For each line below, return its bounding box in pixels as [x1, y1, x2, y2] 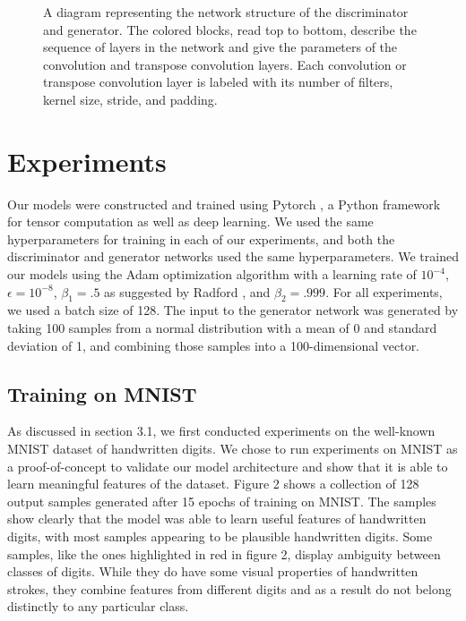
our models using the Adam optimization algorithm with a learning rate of [7, 265, 417, 284]
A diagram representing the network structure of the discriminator [43, 3, 409, 21]
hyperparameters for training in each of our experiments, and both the [7, 229, 395, 248]
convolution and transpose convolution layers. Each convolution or [43, 55, 407, 73]
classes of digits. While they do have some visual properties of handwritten [7, 562, 419, 581]
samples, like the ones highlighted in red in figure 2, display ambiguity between [7, 544, 441, 563]
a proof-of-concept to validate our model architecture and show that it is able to [7, 456, 448, 475]
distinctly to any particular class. [7, 597, 189, 616]
